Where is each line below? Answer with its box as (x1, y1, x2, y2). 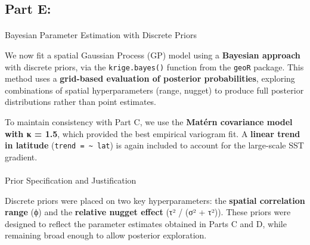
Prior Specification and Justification (5, 174, 137, 187)
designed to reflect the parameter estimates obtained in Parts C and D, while (5, 217, 287, 230)
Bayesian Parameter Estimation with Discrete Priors (5, 29, 197, 41)
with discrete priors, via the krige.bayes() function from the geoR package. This (5, 60, 304, 73)
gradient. (5, 150, 38, 163)
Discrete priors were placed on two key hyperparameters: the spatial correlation (5, 194, 305, 206)
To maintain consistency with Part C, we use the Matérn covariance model (5, 116, 293, 128)
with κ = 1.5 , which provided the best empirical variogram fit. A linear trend (5, 127, 300, 139)
